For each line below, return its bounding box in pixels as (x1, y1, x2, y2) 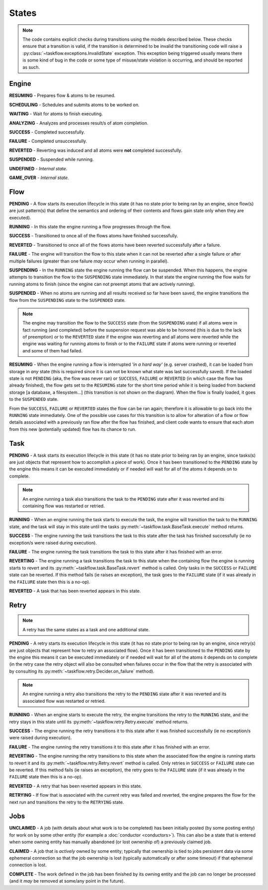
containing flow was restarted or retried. (22, 503, 105, 509)
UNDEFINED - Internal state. (9, 165, 67, 171)
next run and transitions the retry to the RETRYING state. (9, 799, 124, 805)
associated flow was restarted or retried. (22, 698, 106, 704)
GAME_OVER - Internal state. (9, 174, 69, 181)
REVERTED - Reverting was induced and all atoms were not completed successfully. (9, 147, 183, 153)
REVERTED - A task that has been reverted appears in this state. (9, 588, 141, 594)
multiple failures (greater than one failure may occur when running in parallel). (9, 258, 169, 264)
